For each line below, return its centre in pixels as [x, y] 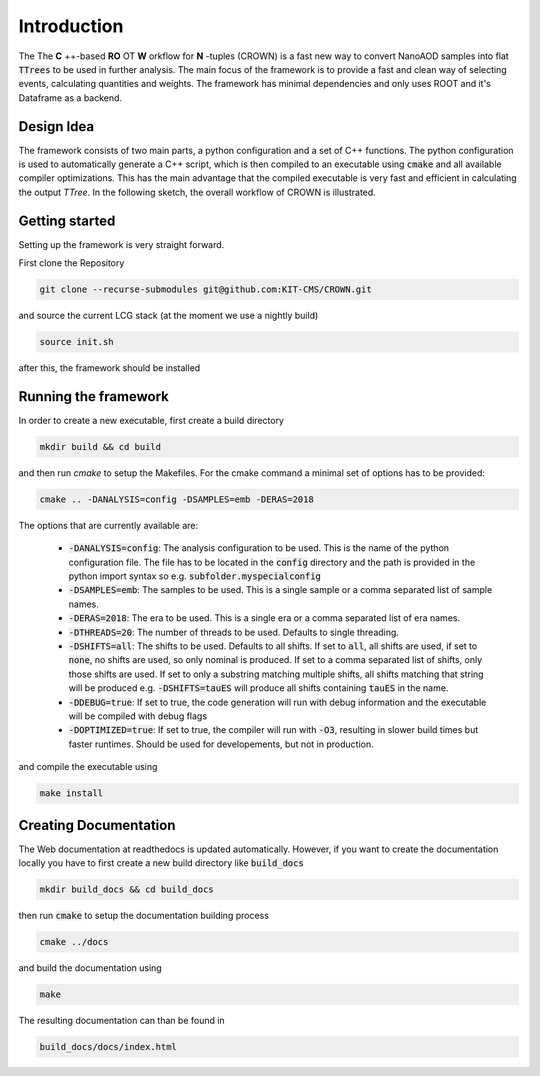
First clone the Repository [71, 263]
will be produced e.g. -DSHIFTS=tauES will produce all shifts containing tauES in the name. [258, 688]
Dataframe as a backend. [70, 97]
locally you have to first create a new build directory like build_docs [161, 863]
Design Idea [56, 126]
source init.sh [76, 342]
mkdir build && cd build [100, 446]
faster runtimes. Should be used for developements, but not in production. [221, 744]
